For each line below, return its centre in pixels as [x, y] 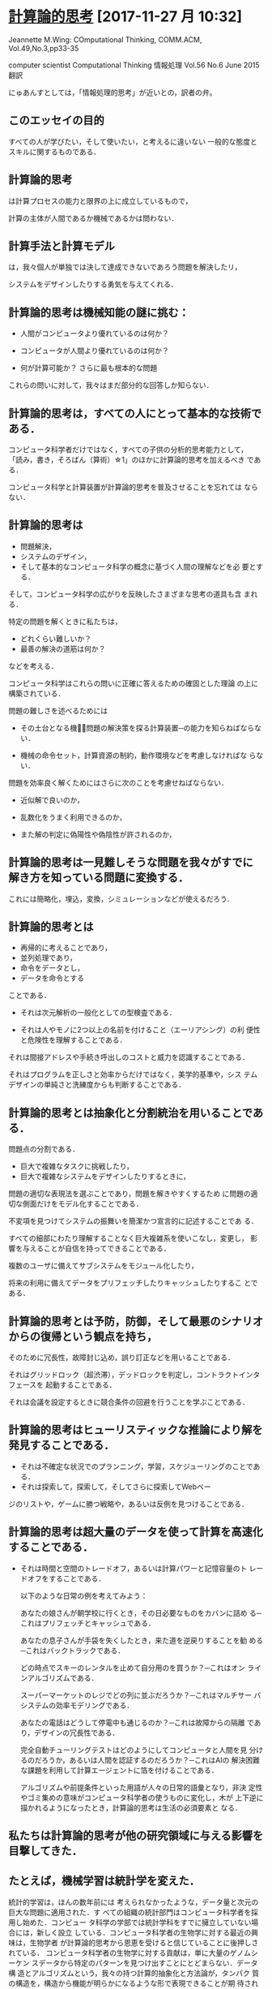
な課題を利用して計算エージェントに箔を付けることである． [119, 1770]
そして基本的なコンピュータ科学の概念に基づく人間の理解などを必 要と [138, 566]
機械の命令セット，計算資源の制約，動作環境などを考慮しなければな [134, 755]
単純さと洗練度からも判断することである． [115, 1085]
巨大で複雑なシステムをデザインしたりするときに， [105, 1177]
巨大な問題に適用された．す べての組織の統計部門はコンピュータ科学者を [130, 1912]
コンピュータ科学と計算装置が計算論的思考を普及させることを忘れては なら [134, 487]
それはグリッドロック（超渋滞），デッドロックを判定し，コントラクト [123, 1375]
